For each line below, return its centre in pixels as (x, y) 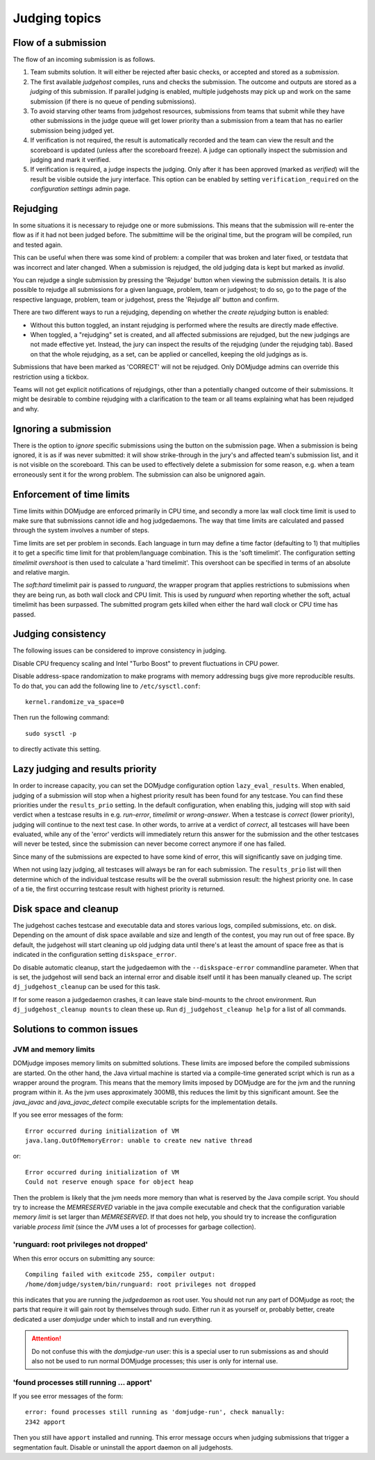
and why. (26, 409)
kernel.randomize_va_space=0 (75, 702)
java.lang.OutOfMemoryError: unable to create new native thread (139, 1140)
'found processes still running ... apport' (83, 1382)
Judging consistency (60, 634)
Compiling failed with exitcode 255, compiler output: (120, 1274)
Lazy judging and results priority (85, 769)
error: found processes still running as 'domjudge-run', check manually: (155, 1412)
